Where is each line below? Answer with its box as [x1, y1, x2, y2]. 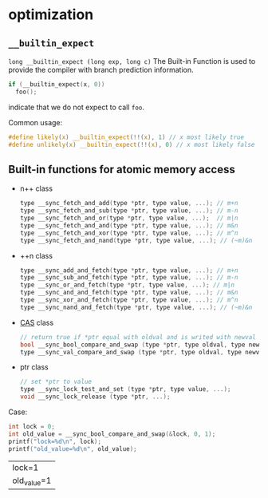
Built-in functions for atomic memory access [8, 162, 235, 176]
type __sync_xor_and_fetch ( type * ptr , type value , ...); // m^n [19, 296, 238, 304]
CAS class [19, 318, 54, 327]
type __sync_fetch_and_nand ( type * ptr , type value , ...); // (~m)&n [19, 236, 253, 244]
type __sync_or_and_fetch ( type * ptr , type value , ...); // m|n [19, 281, 235, 289]
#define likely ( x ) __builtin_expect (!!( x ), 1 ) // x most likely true [8, 133, 245, 141]
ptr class [19, 362, 49, 372]
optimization [8, 6, 94, 24]
